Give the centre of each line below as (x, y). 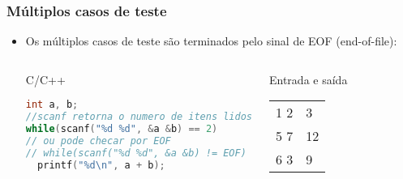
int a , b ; (52, 105)
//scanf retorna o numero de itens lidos (139, 117)
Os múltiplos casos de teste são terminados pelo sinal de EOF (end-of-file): (211, 41)
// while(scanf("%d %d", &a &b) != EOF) (136, 153)
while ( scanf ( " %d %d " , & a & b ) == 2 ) (122, 129)
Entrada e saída (309, 79)
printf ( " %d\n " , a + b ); (101, 165)
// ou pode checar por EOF (98, 141)
